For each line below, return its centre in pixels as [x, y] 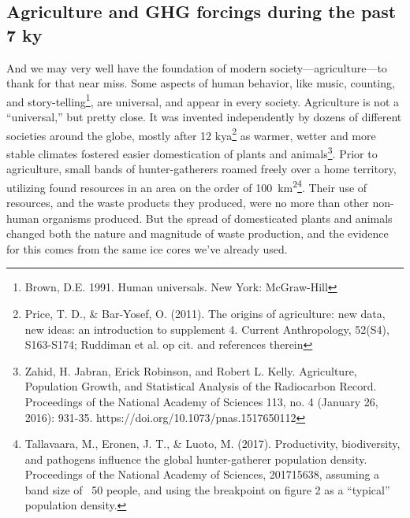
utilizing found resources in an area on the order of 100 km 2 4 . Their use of [187, 186]
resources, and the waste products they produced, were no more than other [188, 202]
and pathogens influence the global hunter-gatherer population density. [196, 459]
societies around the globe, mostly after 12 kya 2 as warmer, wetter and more [191, 134]
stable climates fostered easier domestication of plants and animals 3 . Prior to [192, 152]
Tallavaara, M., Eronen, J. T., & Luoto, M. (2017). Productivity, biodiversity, [212, 444]
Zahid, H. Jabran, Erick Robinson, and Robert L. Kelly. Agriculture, [191, 370]
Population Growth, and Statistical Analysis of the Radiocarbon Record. [201, 386]
